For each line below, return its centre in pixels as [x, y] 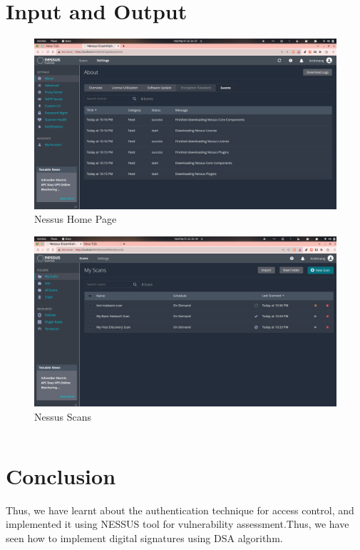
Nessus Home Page [76, 219]
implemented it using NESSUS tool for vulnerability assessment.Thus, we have [178, 524]
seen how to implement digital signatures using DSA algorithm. [144, 537]
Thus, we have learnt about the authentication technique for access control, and [180, 510]
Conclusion [61, 475]
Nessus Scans [63, 416]
